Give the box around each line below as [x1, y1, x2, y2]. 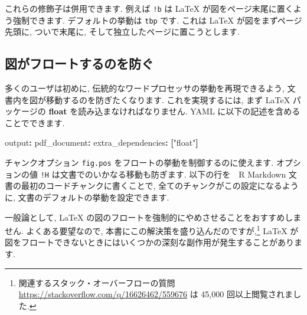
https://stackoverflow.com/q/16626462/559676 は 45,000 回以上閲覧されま [18, 288, 293, 300]
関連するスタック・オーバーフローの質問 [18, 276, 175, 288]
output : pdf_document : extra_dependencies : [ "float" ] [5, 136, 198, 149]
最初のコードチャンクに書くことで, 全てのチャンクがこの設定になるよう [21, 179, 299, 192]
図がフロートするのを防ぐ [5, 54, 153, 73]
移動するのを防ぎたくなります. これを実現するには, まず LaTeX [45, 93, 290, 106]
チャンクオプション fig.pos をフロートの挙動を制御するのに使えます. [5, 156, 274, 169]
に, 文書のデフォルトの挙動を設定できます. [5, 191, 169, 203]
